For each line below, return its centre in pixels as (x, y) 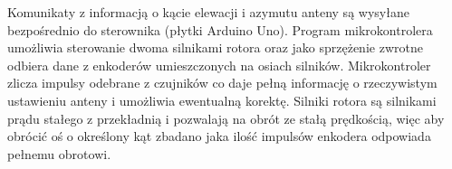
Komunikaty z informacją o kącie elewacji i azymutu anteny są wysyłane (208, 12)
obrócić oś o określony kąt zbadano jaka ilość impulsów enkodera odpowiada (219, 136)
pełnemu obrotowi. (59, 153)
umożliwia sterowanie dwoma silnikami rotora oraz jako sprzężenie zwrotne (215, 47)
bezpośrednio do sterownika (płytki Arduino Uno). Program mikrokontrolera (220, 29)
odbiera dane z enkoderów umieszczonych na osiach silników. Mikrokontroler (219, 65)
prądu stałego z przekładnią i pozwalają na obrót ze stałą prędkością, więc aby (226, 118)
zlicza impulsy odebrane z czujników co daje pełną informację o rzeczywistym (222, 83)
